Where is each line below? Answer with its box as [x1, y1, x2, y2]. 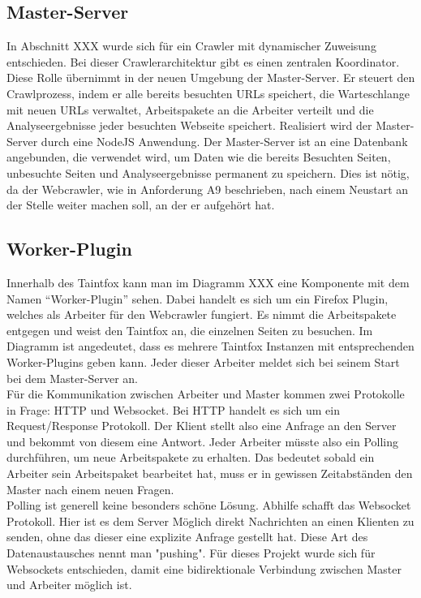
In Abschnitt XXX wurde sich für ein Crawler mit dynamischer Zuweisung [6, 37, 376, 54]
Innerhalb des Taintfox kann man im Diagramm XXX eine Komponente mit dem [6, 273, 410, 290]
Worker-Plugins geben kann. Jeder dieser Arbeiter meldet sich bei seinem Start [6, 353, 400, 370]
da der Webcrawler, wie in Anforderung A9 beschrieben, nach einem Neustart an [6, 180, 409, 197]
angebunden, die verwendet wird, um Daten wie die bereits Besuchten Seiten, [6, 148, 391, 166]
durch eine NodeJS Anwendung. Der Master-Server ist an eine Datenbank [41, 132, 408, 149]
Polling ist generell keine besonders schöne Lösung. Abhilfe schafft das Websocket [6, 497, 411, 514]
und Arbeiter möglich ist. [6, 576, 132, 593]
